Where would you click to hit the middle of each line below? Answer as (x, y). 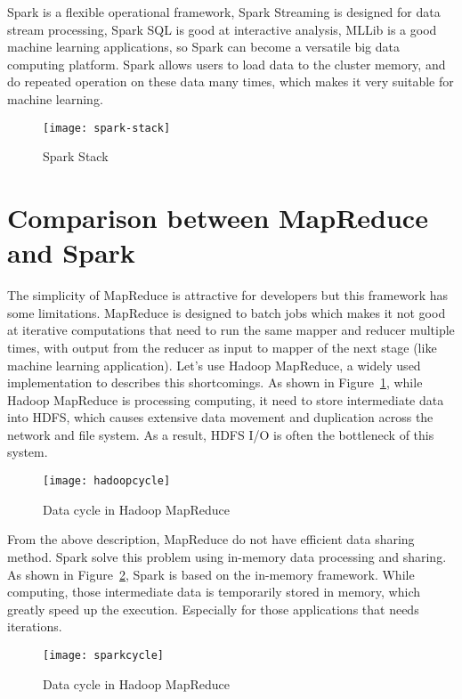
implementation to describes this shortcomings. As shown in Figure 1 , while (215, 382)
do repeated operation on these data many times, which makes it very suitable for (231, 81)
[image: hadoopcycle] (107, 481)
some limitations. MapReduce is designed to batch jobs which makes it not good (227, 312)
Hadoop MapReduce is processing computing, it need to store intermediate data (226, 399)
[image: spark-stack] (107, 128)
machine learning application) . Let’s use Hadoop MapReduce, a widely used (214, 365)
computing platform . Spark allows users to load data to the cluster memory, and (227, 64)
